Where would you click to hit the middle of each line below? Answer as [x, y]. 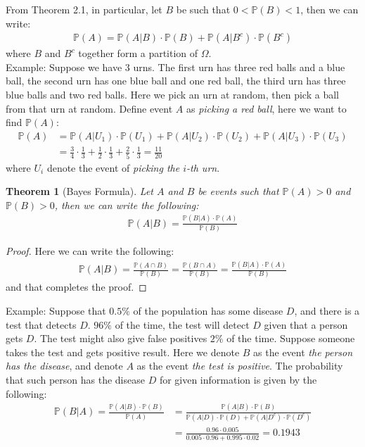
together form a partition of [138, 53]
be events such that [238, 191]
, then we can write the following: [127, 204]
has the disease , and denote [64, 366]
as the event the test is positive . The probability [240, 366]
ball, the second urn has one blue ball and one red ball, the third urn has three [176, 81]
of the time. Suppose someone [291, 338]
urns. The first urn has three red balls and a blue [239, 67]
